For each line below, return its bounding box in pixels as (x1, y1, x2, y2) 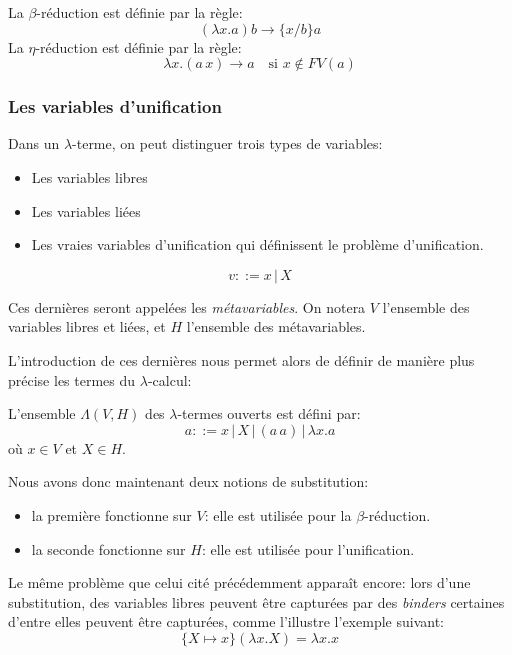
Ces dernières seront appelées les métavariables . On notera (8, 296, 366, 317)
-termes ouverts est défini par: (177, 403, 361, 424)
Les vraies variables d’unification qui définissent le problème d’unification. (31, 234, 484, 255)
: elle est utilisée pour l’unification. (201, 538, 415, 559)
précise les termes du (8, 369, 136, 390)
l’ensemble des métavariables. (186, 316, 366, 337)
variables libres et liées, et (8, 316, 166, 337)
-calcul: (147, 369, 192, 390)
